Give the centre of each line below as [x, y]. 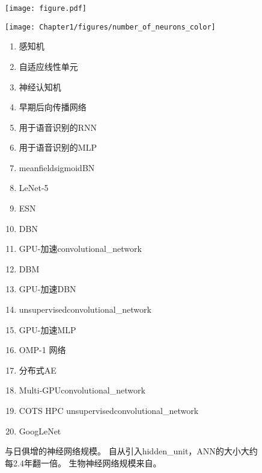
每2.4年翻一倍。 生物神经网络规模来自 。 [83, 462]
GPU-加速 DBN [47, 289]
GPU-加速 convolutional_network [80, 249]
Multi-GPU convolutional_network [82, 390]
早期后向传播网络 [53, 107]
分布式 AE [38, 370]
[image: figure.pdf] [46, 8]
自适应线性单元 [48, 66]
